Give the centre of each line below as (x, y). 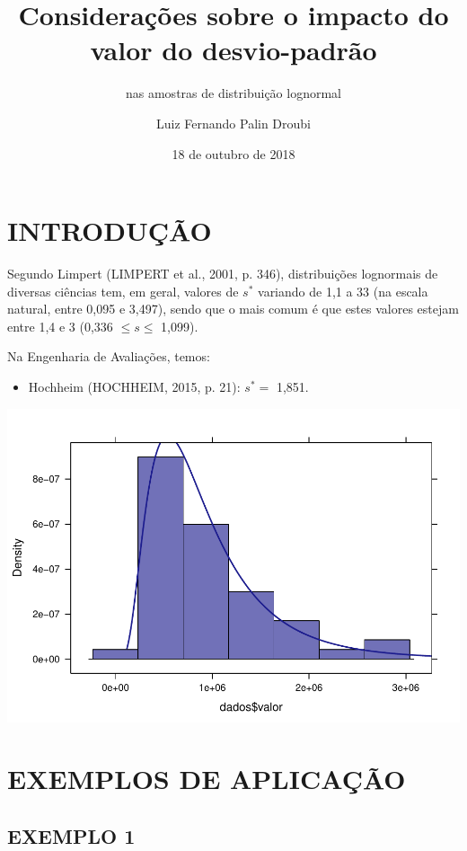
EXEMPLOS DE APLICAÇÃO (207, 779)
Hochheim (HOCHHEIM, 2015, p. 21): (134, 386)
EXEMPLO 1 (71, 835)
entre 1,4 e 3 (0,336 (60, 326)
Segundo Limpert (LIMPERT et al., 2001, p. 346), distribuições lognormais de (223, 274)
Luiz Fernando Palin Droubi (233, 123)
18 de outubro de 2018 (233, 153)
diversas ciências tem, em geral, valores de (123, 291)
